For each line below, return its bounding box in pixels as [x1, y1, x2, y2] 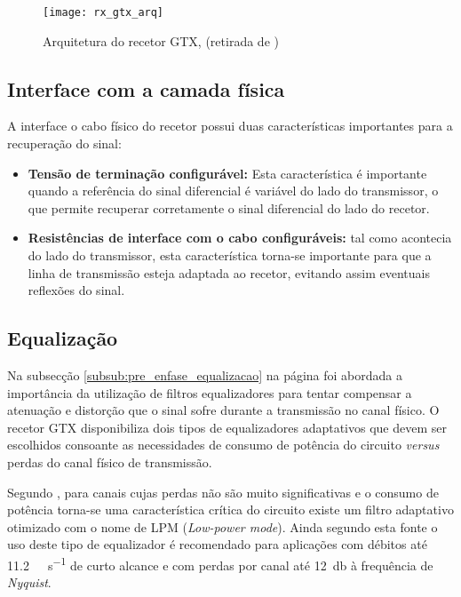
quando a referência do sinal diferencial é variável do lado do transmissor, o [28, 181, 439, 200]
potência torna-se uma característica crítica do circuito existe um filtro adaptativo [7, 500, 454, 519]
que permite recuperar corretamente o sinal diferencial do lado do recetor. [28, 198, 430, 217]
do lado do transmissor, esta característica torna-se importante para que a [28, 246, 432, 265]
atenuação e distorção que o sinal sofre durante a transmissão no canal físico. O [7, 401, 440, 419]
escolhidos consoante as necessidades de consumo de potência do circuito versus [7, 435, 440, 454]
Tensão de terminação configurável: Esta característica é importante [28, 163, 427, 182]
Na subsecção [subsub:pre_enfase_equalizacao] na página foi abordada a [7, 366, 403, 384]
